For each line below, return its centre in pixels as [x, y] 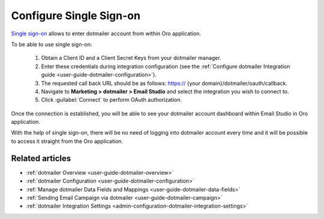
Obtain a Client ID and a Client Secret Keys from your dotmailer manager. [131, 58]
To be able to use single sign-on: [52, 44]
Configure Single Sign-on [76, 16]
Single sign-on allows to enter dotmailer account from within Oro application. [106, 34]
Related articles [41, 158]
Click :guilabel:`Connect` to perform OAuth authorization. [112, 100]
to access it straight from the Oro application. [67, 141]
